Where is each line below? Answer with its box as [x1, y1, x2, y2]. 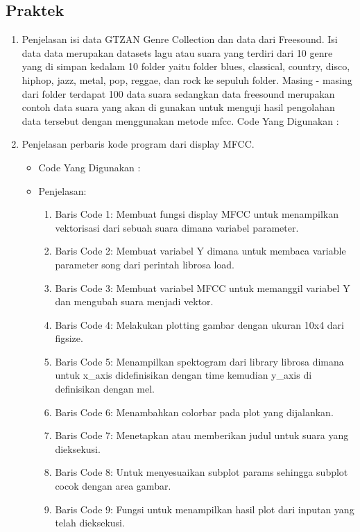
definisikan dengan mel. [55, 381, 155, 396]
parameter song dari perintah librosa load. [55, 257, 234, 271]
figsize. [55, 331, 83, 345]
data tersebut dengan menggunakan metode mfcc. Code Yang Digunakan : [22, 113, 339, 128]
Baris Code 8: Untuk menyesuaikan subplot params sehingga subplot [55, 465, 348, 479]
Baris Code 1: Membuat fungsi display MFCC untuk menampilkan [55, 207, 339, 221]
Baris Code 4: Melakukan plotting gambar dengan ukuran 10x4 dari [55, 317, 344, 332]
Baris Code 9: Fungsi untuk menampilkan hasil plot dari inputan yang [55, 501, 354, 516]
